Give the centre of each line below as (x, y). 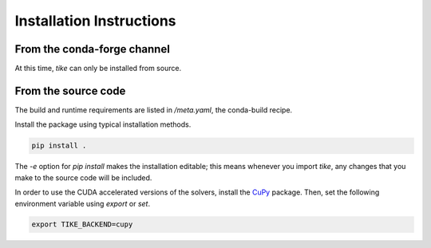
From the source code (70, 91)
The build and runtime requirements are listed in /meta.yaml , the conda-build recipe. (154, 110)
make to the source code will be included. (83, 177)
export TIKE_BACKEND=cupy (82, 224)
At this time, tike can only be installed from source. (98, 69)
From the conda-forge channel (93, 49)
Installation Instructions (95, 21)
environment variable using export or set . (83, 203)
